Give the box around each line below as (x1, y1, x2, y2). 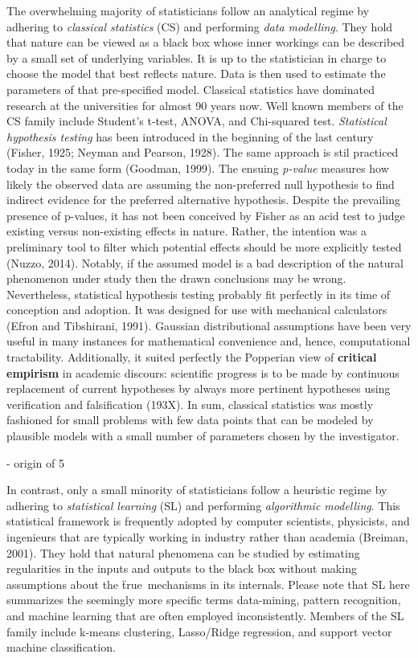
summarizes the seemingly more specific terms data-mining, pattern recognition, (6, 591, 401, 608)
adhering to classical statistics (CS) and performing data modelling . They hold (6, 18, 393, 35)
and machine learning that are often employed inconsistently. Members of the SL (6, 607, 404, 623)
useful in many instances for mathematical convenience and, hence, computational (6, 333, 411, 349)
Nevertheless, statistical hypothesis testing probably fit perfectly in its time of (6, 285, 391, 302)
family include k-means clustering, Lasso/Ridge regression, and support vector (6, 623, 392, 640)
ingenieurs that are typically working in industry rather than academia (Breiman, (6, 529, 408, 545)
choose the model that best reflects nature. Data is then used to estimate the (6, 65, 386, 82)
